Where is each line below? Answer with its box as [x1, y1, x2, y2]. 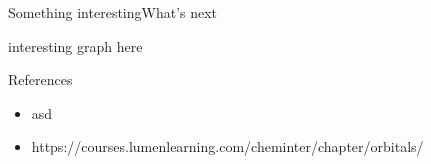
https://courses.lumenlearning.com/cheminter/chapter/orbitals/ [31, 136, 424, 157]
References [8, 69, 73, 90]
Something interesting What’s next [8, 2, 218, 22]
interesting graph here [8, 35, 143, 56]
